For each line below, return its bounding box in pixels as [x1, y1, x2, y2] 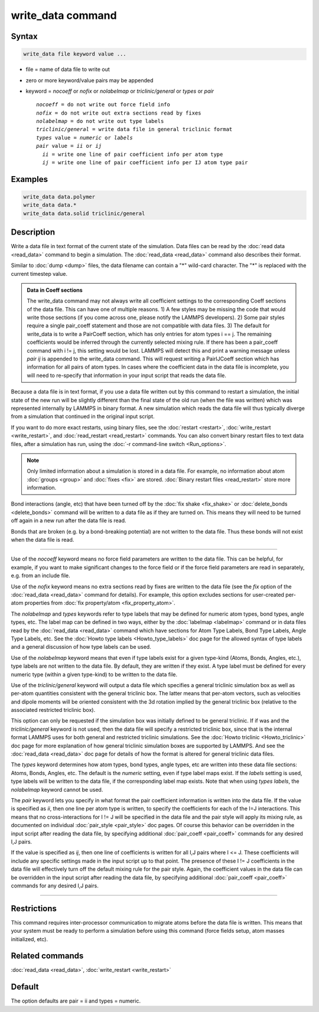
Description [11, 227, 56, 237]
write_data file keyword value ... [23, 51, 126, 57]
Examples [11, 174, 48, 184]
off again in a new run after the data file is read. [11, 517, 126, 524]
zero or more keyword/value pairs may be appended [25, 77, 154, 84]
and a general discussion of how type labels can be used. [11, 643, 152, 650]
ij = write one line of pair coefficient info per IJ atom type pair [42, 160, 248, 166]
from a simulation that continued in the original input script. [11, 413, 155, 420]
